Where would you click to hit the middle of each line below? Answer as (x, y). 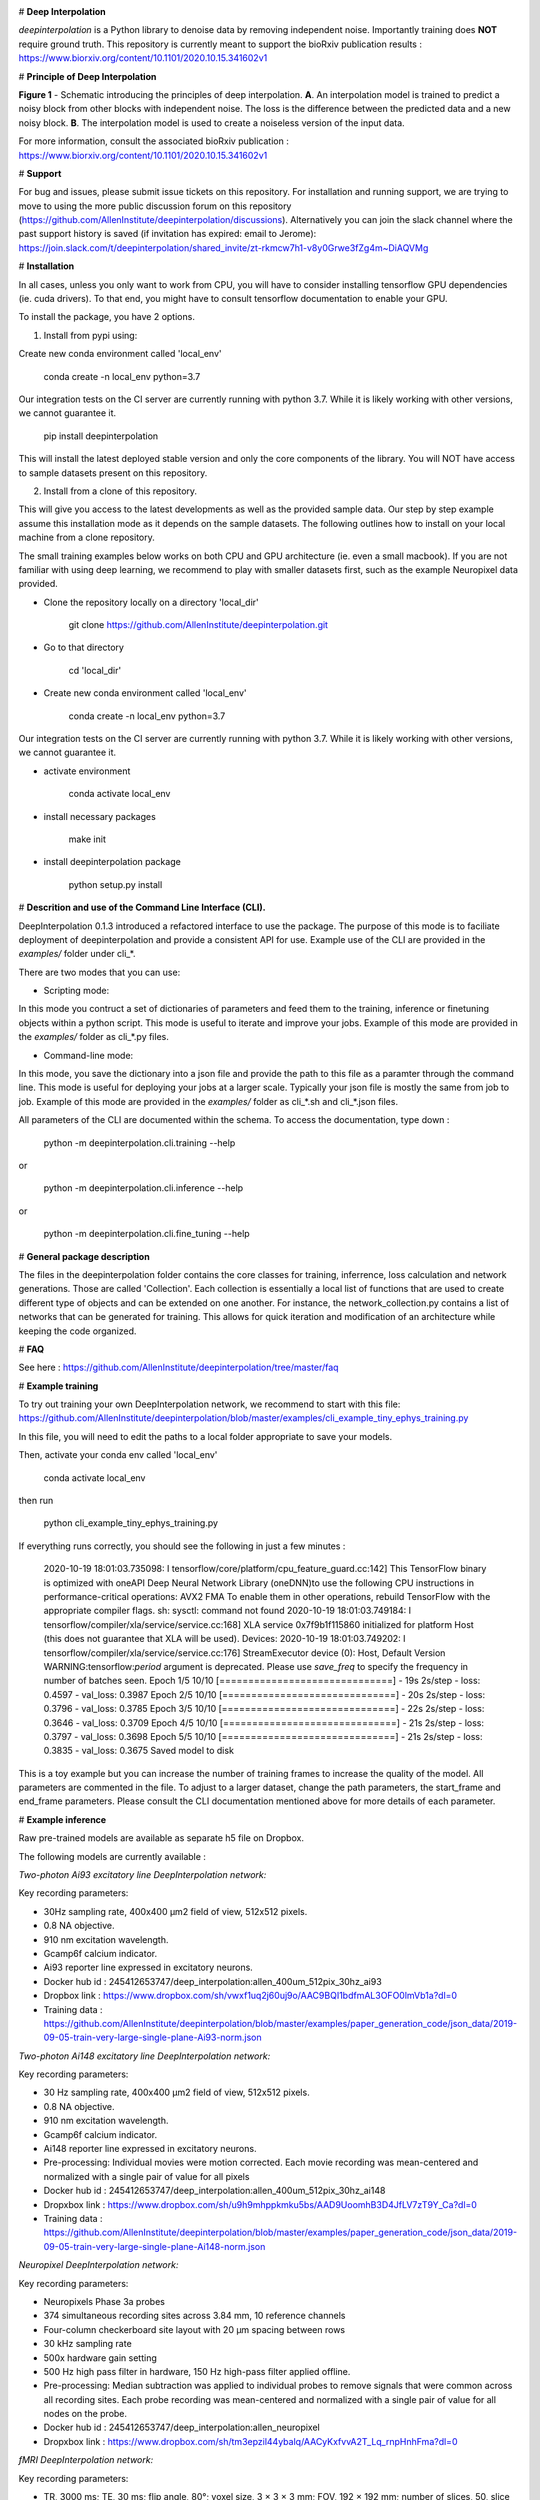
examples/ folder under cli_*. (77, 954)
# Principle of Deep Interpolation (87, 76)
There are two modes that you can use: (99, 972)
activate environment (87, 771)
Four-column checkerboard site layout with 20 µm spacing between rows (194, 2329)
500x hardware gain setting (100, 2357)
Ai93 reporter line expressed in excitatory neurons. (148, 1967)
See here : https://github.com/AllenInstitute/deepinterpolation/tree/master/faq (178, 1367)
